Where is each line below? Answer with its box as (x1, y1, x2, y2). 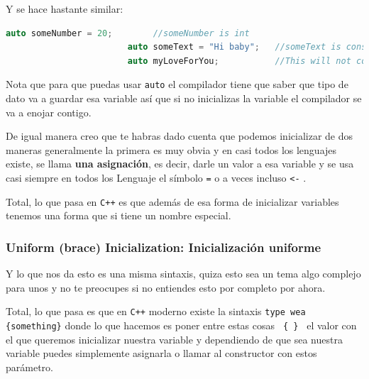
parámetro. (6, 359, 53, 374)
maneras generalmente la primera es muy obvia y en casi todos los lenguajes (6, 142, 337, 157)
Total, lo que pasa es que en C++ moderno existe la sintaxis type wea (6, 304, 306, 319)
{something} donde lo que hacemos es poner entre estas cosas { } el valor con (6, 317, 357, 332)
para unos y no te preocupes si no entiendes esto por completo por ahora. (6, 280, 326, 295)
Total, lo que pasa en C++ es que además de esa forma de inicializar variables (6, 194, 339, 209)
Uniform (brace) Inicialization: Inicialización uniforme (6, 238, 321, 256)
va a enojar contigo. (6, 104, 92, 119)
